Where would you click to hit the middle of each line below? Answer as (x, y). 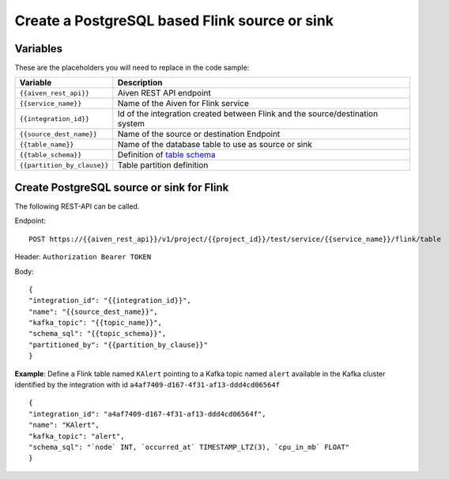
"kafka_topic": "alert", (77, 436)
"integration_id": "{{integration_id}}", (110, 301)
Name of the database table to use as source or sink (215, 145)
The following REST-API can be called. (77, 206)
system (131, 124)
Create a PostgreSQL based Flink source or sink (174, 21)
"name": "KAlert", (64, 425)
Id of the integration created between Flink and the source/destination (248, 114)
